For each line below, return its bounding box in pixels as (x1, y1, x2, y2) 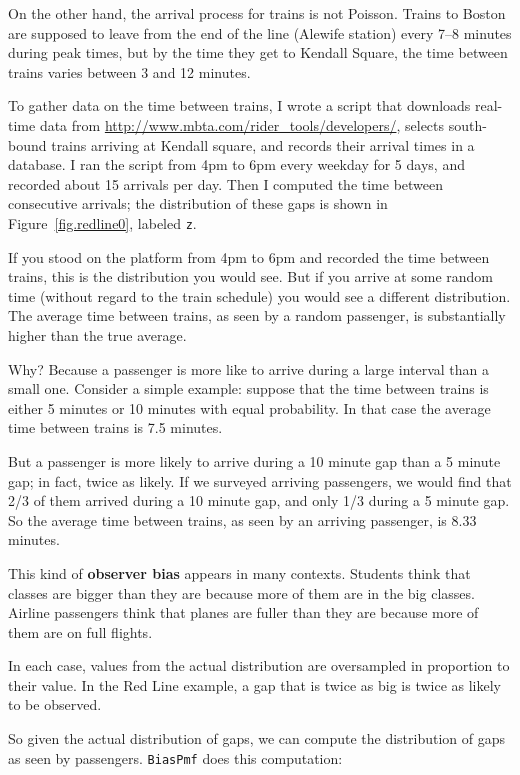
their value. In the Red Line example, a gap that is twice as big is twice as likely (8, 674, 501, 695)
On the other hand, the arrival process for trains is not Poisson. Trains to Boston (8, 3, 506, 23)
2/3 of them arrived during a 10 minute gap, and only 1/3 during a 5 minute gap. (8, 490, 510, 511)
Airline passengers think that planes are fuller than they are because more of (8, 602, 479, 623)
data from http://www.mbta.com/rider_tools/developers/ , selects (39, 114, 445, 135)
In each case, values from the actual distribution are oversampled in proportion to (8, 655, 510, 676)
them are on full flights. (8, 621, 153, 642)
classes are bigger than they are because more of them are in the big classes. (8, 582, 475, 603)
